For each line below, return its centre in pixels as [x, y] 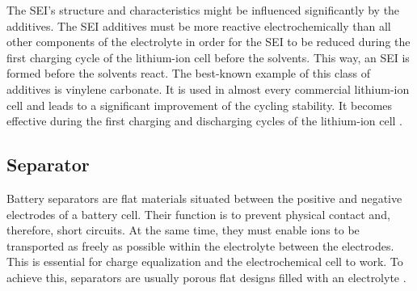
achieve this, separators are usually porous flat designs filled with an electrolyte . [206, 277]
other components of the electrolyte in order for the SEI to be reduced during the [208, 42]
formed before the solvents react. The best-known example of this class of [189, 73]
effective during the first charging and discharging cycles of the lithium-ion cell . [205, 121]
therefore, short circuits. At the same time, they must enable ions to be [183, 230]
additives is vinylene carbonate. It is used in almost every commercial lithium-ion [208, 89]
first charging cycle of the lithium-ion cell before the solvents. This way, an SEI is [208, 57]
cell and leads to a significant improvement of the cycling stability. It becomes [200, 105]
